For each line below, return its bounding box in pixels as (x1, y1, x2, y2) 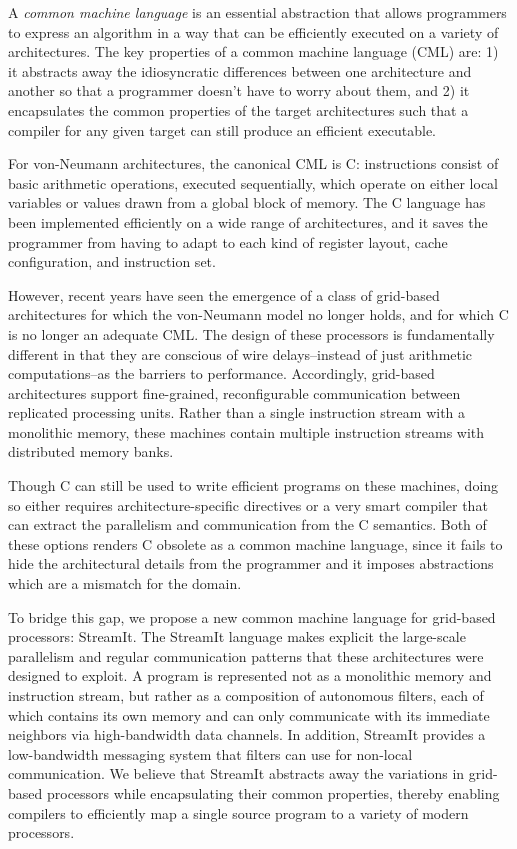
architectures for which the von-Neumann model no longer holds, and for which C (8, 304, 509, 325)
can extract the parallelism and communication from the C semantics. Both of (8, 514, 487, 535)
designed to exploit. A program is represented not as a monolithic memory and (8, 665, 492, 686)
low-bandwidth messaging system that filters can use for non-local (8, 743, 413, 764)
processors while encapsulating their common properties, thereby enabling (46, 782, 500, 803)
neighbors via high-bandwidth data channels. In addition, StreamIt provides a (8, 724, 486, 745)
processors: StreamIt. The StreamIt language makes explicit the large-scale (8, 626, 466, 647)
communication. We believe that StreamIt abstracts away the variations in (8, 763, 465, 784)
